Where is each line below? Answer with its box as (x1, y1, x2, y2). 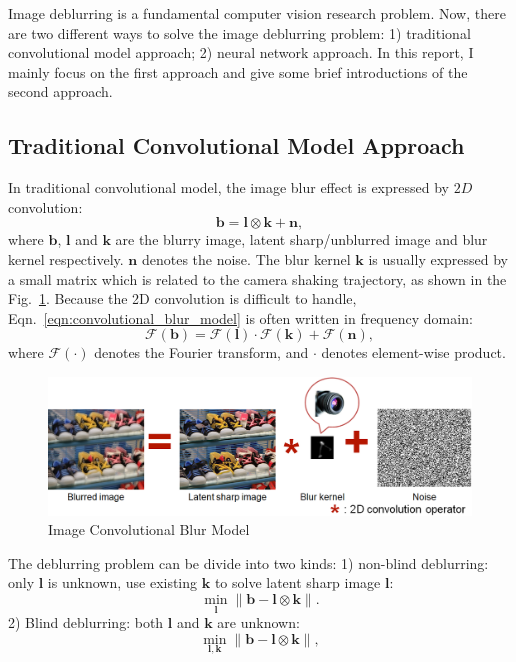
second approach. (8, 81, 113, 102)
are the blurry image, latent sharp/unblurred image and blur (115, 229, 488, 250)
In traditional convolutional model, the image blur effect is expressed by (8, 177, 449, 198)
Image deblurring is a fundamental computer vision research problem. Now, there (8, 3, 506, 23)
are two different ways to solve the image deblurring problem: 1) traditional (8, 22, 471, 43)
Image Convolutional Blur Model (48, 519, 250, 540)
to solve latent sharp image (214, 572, 381, 593)
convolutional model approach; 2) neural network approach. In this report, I (8, 42, 474, 63)
